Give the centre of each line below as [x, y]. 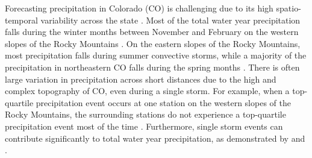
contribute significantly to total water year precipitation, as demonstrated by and [155, 138]
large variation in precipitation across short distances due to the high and [141, 79]
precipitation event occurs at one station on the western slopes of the [163, 102]
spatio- [289, 8]
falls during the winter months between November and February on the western [152, 32]
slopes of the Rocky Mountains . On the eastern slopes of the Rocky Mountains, [153, 43]
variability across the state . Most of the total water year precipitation [170, 20]
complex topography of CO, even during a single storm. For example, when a [147, 91]
